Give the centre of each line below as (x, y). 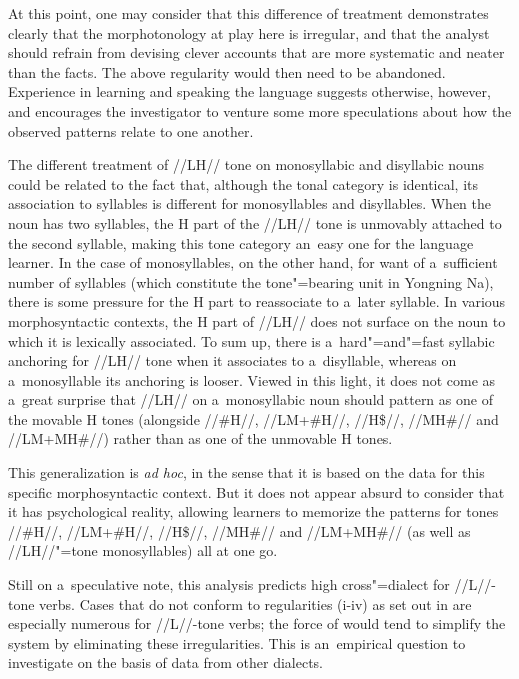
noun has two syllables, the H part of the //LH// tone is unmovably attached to (255, 222)
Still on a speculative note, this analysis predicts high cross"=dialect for (229, 584)
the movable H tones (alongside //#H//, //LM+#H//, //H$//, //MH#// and (253, 418)
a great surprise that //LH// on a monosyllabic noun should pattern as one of (250, 399)
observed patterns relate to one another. (131, 130)
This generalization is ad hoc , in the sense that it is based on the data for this (246, 472)
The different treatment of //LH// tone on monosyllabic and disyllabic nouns (246, 164)
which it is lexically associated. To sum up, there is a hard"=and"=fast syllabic (251, 340)
